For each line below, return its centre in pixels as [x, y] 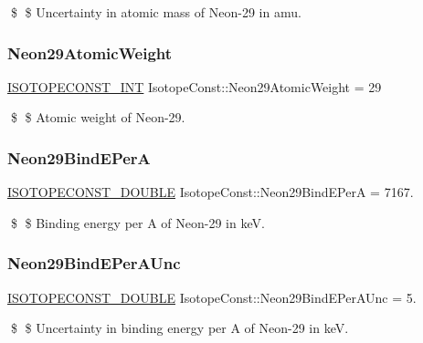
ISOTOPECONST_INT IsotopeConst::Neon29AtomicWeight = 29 [195, 86]
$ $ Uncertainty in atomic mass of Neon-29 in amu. [156, 12]
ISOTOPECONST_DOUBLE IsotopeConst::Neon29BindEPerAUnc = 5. [212, 297]
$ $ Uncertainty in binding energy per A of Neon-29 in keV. [180, 328]
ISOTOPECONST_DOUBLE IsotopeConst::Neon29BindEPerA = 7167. [211, 192]
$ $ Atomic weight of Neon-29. [98, 117]
